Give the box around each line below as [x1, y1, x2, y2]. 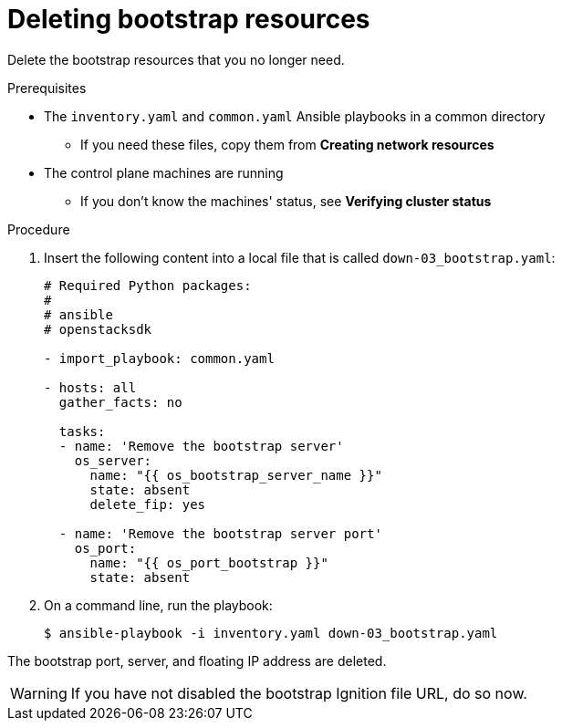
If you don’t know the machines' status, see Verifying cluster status [80, 192, 492, 209]
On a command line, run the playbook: [44, 597, 273, 613]
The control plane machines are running [44, 164, 284, 181]
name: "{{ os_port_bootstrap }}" [89, 555, 328, 570]
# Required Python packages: [44, 277, 252, 293]
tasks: [58, 423, 106, 439]
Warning [10, 683, 68, 702]
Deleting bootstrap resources [7, 4, 370, 35]
